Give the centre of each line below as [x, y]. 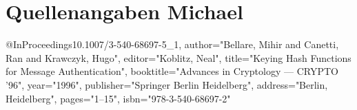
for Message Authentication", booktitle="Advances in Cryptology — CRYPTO [172, 71]
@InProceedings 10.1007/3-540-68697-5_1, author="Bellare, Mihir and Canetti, [172, 44]
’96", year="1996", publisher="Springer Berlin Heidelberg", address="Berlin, [167, 84]
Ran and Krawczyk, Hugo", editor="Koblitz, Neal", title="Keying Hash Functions [178, 57]
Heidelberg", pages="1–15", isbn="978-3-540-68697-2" [118, 98]
